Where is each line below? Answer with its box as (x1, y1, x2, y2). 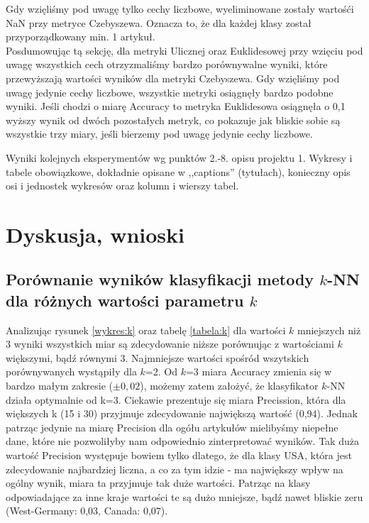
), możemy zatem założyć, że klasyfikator (140, 378, 319, 393)
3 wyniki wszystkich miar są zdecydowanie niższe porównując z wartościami (6, 336, 334, 351)
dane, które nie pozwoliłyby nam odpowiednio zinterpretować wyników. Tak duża (6, 434, 359, 448)
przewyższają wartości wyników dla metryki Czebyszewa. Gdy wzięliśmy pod (6, 70, 340, 85)
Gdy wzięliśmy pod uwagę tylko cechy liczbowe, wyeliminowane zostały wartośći (6, 1, 354, 16)
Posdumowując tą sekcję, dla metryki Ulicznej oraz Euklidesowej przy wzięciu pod (6, 43, 363, 57)
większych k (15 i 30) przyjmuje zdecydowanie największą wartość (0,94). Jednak (6, 406, 358, 421)
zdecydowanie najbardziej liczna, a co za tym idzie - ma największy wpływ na (6, 461, 343, 476)
